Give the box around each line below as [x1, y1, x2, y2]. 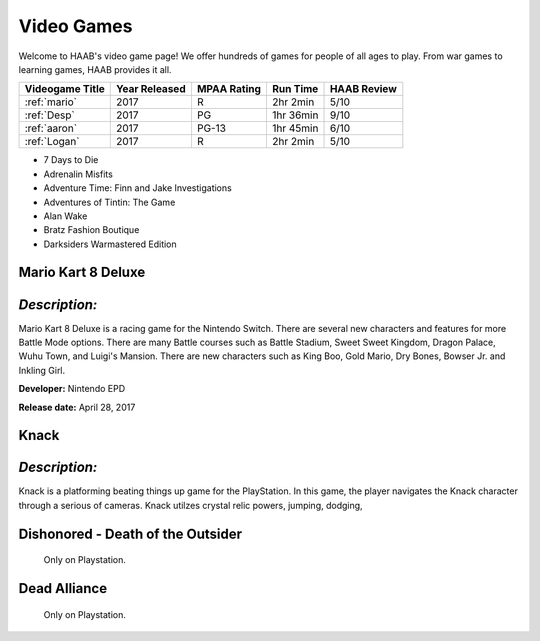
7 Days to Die [43, 154, 99, 166]
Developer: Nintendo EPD [18, 383, 125, 395]
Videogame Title [24, 82, 105, 96]
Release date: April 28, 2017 [18, 401, 136, 413]
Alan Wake [43, 210, 88, 222]
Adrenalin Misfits [43, 168, 114, 180]
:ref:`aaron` [24, 121, 78, 135]
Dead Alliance [18, 580, 108, 597]
